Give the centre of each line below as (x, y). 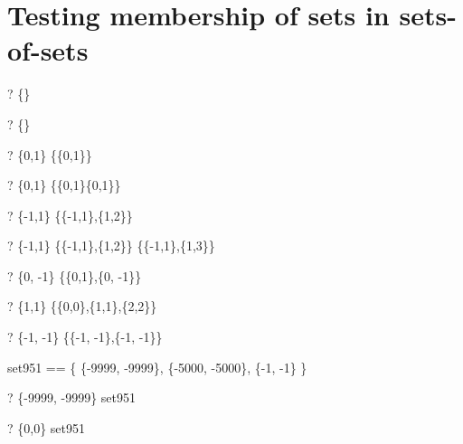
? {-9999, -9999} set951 (71, 397)
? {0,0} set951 (47, 427)
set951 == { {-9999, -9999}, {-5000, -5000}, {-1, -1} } (157, 367)
